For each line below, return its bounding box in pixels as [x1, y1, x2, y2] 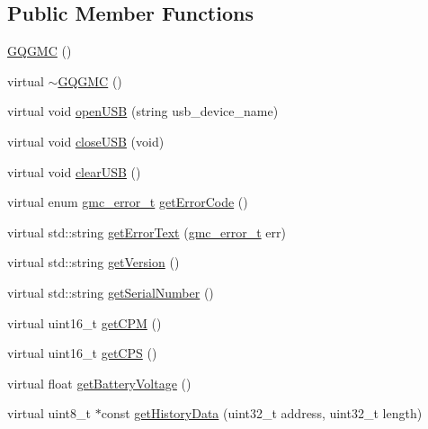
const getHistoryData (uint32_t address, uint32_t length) [101, 404, 423, 423]
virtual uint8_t [7, 404, 92, 423]
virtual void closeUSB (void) [7, 131, 165, 150]
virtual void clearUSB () [7, 162, 141, 181]
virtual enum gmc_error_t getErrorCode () [7, 192, 248, 211]
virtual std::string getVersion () [7, 253, 180, 272]
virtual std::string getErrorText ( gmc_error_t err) [7, 222, 286, 241]
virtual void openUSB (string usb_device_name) [7, 102, 279, 121]
